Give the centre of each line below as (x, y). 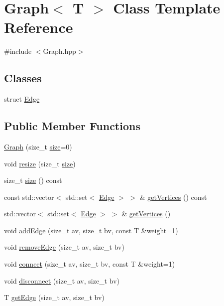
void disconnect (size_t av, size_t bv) (62, 280)
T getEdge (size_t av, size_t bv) (54, 297)
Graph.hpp (59, 51)
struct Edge (22, 99)
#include (18, 51)
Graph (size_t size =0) (38, 146)
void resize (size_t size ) (40, 163)
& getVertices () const (173, 197)
